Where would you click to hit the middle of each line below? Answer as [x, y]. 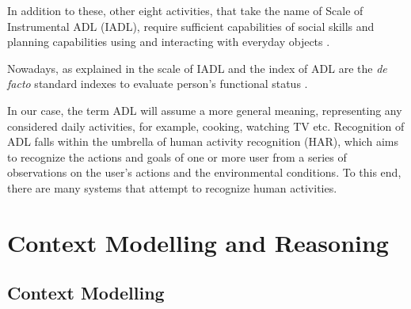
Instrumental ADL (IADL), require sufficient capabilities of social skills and [191, 26]
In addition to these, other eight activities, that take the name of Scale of [185, 10]
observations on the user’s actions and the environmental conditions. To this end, [204, 172]
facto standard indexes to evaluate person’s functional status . [158, 84]
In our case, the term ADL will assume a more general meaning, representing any [205, 110]
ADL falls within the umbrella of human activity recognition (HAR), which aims [203, 141]
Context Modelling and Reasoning [198, 242]
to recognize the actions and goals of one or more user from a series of [177, 156]
